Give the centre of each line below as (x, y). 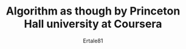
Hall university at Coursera (93, 24)
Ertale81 (93, 41)
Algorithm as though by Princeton (93, 11)
